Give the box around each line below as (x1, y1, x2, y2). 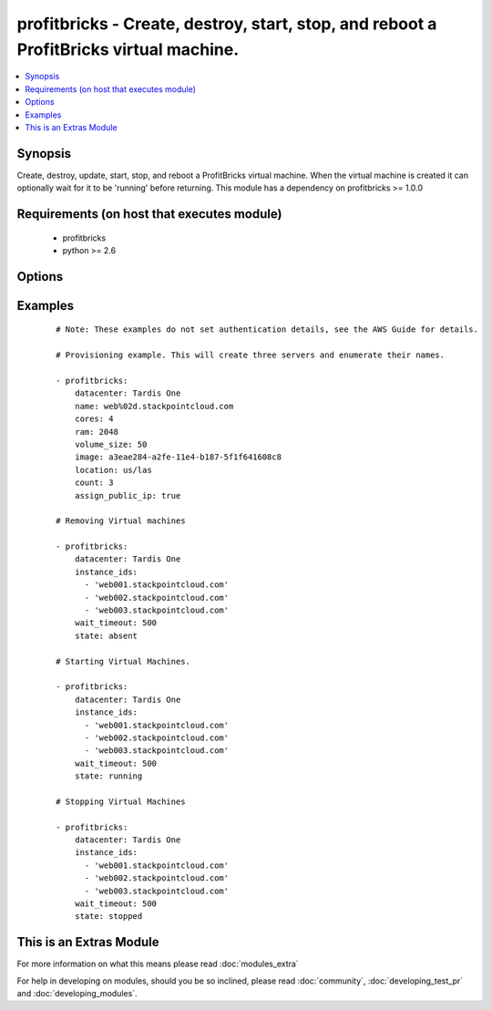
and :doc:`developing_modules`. (16, 988, 138, 999)
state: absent (74, 630, 138, 641)
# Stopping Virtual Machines (56, 796, 186, 807)
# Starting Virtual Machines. (56, 656, 191, 666)
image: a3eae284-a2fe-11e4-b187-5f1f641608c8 (74, 452, 282, 462)
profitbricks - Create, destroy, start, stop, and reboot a (16, 14, 437, 34)
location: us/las (74, 465, 152, 475)
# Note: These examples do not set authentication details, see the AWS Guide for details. (56, 325, 478, 335)
